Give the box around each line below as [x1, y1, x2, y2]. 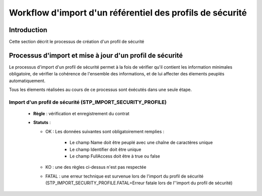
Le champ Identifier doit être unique [69, 146, 142, 152]
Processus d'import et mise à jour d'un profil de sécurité [9, 51, 183, 59]
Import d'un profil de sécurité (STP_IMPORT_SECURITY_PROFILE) [9, 99, 167, 106]
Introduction [9, 26, 48, 34]
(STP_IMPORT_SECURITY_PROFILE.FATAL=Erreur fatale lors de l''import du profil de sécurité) [45, 180, 233, 186]
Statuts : [33, 120, 51, 125]
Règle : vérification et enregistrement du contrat [33, 111, 130, 117]
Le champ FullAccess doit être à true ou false [69, 153, 160, 159]
